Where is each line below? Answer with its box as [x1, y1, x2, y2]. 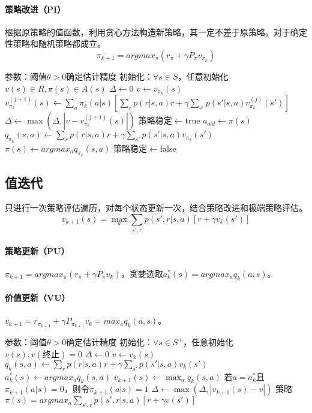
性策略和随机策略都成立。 [5, 37, 106, 50]
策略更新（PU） [5, 244, 70, 257]
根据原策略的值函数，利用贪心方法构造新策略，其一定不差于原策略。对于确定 [5, 25, 307, 38]
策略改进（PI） [5, 2, 66, 15]
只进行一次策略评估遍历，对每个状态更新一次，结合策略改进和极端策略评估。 [5, 201, 307, 214]
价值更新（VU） [5, 291, 70, 304]
